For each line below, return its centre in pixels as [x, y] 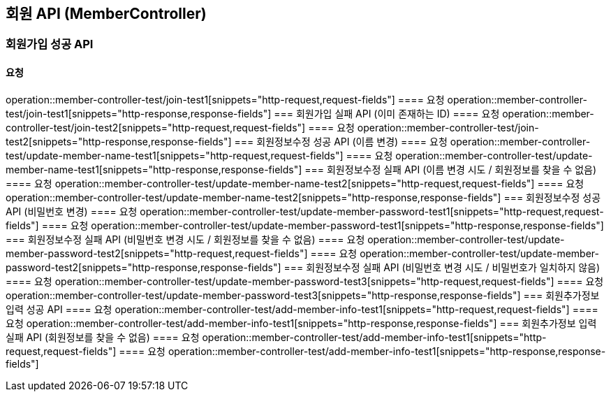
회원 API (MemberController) [106, 14]
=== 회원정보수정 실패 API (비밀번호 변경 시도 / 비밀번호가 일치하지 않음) [442, 267]
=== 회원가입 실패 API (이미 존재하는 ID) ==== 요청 [387, 113]
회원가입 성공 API [50, 44]
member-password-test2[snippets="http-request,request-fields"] [157, 253]
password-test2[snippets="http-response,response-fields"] [143, 267]
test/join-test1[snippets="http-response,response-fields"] [139, 113]
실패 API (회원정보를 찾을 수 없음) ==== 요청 [103, 337]
